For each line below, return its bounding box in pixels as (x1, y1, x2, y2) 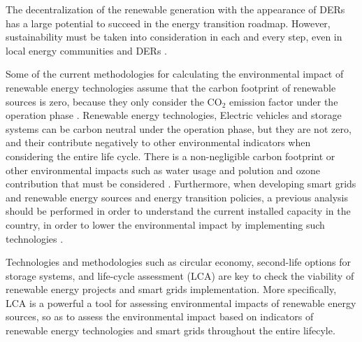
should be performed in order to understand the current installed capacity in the (6, 204, 351, 218)
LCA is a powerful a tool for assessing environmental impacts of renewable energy (6, 295, 356, 310)
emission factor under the (229, 94, 338, 108)
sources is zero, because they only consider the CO (6, 94, 222, 108)
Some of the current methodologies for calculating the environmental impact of (6, 66, 344, 81)
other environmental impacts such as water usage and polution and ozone (6, 162, 320, 177)
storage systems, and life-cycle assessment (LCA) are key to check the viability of (6, 268, 354, 283)
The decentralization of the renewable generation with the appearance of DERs (6, 2, 345, 16)
